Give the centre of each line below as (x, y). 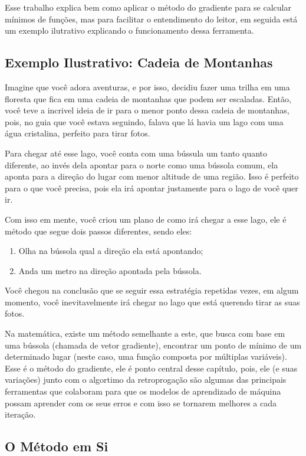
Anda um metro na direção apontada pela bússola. (110, 270)
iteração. (20, 414)
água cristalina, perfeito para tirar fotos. (78, 133)
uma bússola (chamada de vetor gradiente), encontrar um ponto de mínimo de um (153, 345)
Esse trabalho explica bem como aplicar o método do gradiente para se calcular (148, 7)
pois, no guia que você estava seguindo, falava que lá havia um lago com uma (144, 121)
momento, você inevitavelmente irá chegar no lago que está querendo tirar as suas (152, 302)
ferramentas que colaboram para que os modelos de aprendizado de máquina (143, 391)
